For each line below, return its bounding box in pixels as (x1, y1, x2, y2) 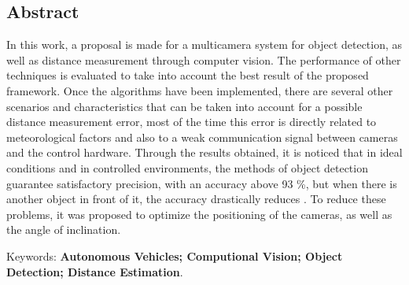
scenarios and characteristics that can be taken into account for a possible (6, 98, 363, 114)
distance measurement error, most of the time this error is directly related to (6, 113, 377, 130)
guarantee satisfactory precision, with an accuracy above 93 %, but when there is (6, 175, 397, 191)
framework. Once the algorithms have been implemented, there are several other (6, 82, 393, 98)
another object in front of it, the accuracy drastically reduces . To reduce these (6, 191, 386, 207)
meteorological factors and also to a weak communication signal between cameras (6, 128, 398, 145)
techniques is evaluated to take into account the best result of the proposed (6, 67, 369, 83)
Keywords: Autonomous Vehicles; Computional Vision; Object (6, 247, 343, 264)
